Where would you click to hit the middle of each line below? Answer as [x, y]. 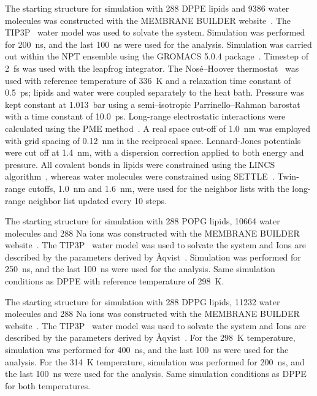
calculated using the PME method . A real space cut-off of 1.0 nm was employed [158, 128]
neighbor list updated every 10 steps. [98, 200]
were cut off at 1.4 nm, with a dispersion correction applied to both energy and [155, 152]
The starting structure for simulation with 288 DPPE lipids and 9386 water [147, 8]
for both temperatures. [48, 385]
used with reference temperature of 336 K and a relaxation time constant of [148, 80]
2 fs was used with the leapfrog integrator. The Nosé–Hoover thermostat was [152, 68]
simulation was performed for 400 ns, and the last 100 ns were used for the [147, 350]
